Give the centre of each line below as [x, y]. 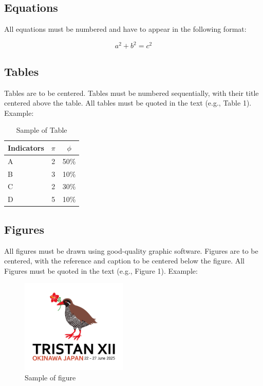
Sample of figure [50, 377]
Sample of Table [42, 130]
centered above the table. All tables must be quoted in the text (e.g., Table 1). [128, 103]
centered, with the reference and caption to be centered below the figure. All [125, 261]
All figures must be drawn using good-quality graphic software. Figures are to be [131, 250]
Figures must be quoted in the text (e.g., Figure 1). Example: [101, 270]
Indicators [26, 147]
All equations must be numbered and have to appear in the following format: [125, 29]
